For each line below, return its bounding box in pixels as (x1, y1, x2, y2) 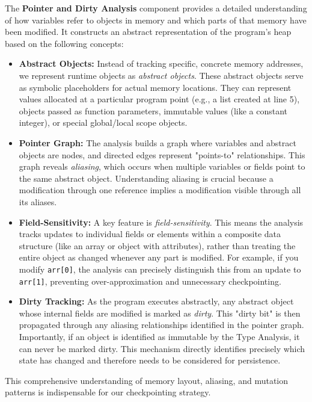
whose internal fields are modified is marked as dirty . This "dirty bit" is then (19, 306, 301, 319)
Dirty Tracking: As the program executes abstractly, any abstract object (19, 295, 294, 308)
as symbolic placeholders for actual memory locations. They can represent (19, 81, 292, 93)
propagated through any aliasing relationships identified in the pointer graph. (19, 318, 304, 331)
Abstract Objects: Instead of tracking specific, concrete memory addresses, (19, 57, 304, 70)
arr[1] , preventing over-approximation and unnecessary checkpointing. (19, 274, 281, 287)
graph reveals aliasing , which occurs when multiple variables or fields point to (19, 160, 305, 173)
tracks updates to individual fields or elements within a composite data (19, 227, 281, 240)
